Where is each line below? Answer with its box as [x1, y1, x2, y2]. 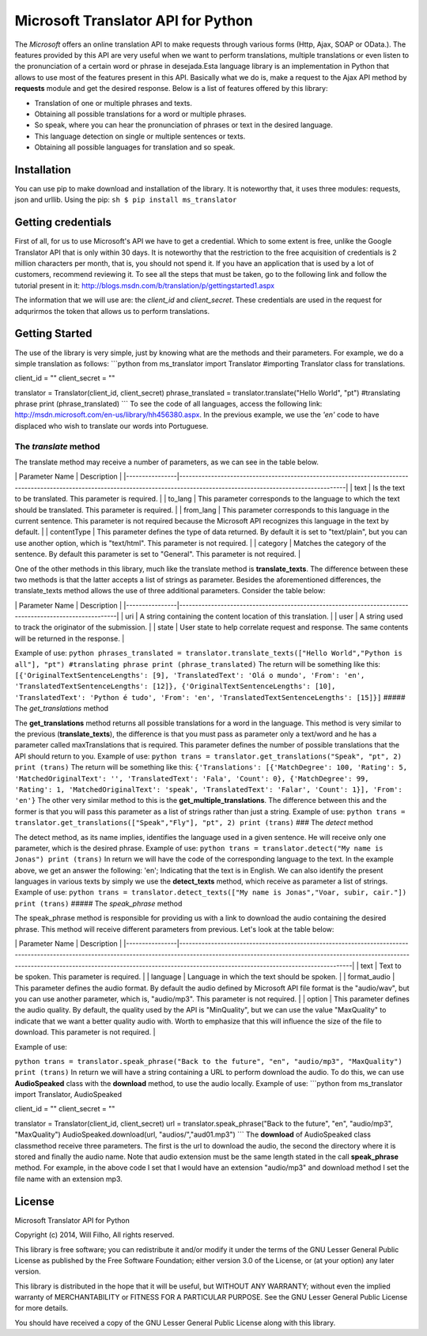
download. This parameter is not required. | [14, 1028, 156, 1037]
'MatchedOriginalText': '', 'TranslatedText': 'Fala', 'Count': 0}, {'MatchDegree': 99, [14, 774, 369, 783]
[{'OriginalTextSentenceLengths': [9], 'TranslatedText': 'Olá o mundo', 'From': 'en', [14, 671, 365, 680]
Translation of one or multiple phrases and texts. [34, 98, 193, 108]
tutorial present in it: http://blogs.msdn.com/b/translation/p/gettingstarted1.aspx [14, 281, 275, 290]
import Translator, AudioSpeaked [14, 1090, 123, 1099]
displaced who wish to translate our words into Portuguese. [14, 421, 209, 430]
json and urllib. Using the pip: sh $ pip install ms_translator [14, 195, 237, 205]
